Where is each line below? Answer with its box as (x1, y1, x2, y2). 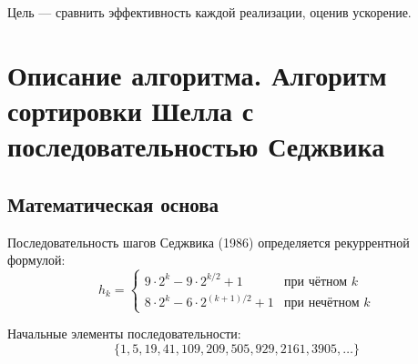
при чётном (284, 275, 348, 288)
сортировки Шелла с (7, 91, 254, 128)
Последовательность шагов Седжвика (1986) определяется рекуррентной (7, 232, 410, 251)
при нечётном (284, 297, 360, 310)
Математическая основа (7, 189, 219, 217)
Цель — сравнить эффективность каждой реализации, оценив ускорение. (7, 3, 412, 21)
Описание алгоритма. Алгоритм (7, 56, 387, 93)
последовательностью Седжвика (7, 127, 385, 165)
